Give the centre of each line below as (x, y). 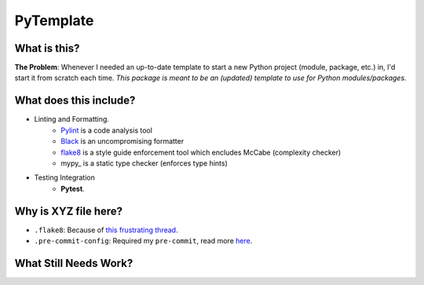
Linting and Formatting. (72, 119)
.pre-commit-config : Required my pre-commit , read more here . (143, 241)
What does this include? (75, 101)
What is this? (47, 48)
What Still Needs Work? (74, 263)
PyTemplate (54, 20)
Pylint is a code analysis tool (107, 130)
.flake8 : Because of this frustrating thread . (106, 230)
